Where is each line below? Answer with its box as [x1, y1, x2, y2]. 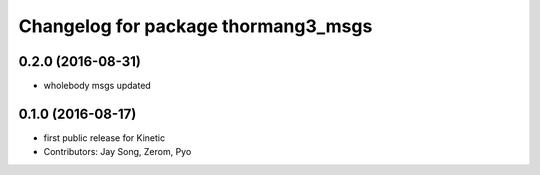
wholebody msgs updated [43, 80, 152, 92]
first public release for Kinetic [43, 131, 165, 144]
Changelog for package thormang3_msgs [18, 15, 373, 37]
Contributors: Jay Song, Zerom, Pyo [43, 146, 192, 158]
